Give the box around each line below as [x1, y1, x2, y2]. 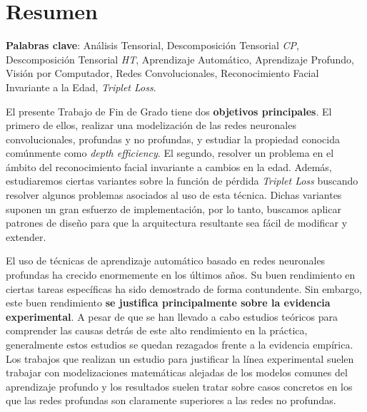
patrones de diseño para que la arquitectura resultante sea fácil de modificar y [6, 215, 348, 230]
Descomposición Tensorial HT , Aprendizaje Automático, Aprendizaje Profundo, [6, 51, 354, 66]
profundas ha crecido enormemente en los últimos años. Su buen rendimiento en [6, 267, 356, 282]
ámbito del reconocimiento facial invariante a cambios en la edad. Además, [6, 159, 332, 174]
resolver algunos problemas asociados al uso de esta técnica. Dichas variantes [6, 187, 342, 202]
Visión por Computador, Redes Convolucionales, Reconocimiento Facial [6, 66, 319, 81]
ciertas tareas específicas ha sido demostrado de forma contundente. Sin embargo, [6, 281, 362, 296]
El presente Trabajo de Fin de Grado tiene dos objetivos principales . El [6, 103, 332, 118]
